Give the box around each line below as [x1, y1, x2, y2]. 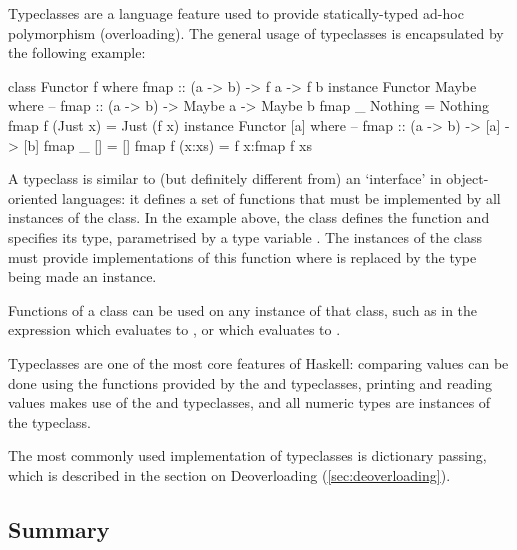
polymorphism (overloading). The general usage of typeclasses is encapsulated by [8, 22, 504, 43]
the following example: [8, 42, 146, 63]
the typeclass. [8, 411, 91, 432]
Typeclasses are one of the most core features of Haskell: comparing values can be [8, 352, 509, 373]
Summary [8, 513, 110, 544]
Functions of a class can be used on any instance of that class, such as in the [8, 299, 478, 320]
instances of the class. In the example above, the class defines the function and [8, 207, 490, 228]
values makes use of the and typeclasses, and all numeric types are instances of [8, 392, 491, 413]
